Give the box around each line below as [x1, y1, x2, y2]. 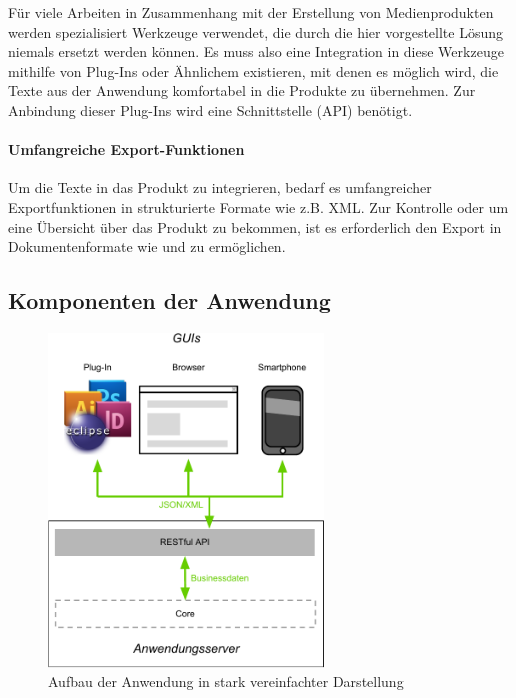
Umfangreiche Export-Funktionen [8, 139, 245, 160]
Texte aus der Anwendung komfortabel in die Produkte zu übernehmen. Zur [8, 80, 476, 101]
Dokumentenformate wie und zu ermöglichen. [8, 236, 286, 257]
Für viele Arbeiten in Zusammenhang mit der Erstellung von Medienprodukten [8, 2, 494, 22]
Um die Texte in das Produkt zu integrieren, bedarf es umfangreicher [8, 177, 432, 198]
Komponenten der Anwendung [8, 285, 331, 316]
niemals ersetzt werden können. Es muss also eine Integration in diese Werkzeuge [8, 41, 504, 62]
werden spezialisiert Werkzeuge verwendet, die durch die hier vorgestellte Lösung [8, 21, 504, 42]
